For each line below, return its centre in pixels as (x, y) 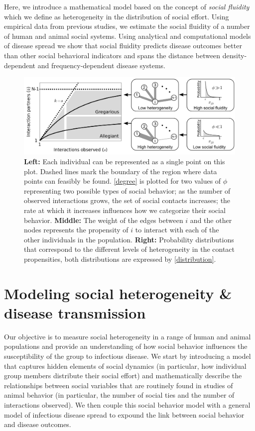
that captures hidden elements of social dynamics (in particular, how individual (125, 366)
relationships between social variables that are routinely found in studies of (119, 385)
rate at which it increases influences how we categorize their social (125, 210)
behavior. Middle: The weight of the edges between (104, 220)
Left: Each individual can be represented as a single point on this (125, 162)
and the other (211, 220)
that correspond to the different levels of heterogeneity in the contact (129, 249)
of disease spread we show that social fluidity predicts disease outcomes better (123, 46)
